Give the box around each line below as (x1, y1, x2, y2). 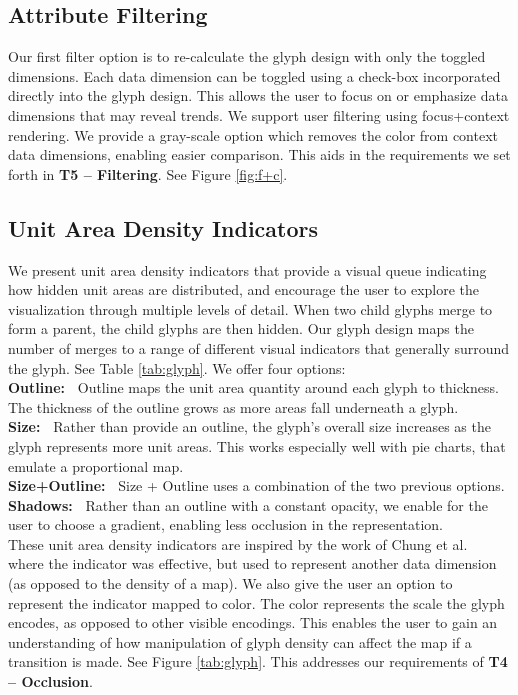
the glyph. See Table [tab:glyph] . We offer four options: (8, 357, 346, 378)
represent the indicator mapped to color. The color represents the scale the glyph (8, 592, 505, 613)
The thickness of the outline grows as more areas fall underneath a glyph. (8, 396, 459, 417)
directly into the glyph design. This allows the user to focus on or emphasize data (8, 85, 508, 106)
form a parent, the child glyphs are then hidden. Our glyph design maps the (8, 318, 474, 339)
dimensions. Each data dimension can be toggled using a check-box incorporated (8, 65, 501, 86)
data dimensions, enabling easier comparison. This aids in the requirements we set (8, 144, 511, 165)
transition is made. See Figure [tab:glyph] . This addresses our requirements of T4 (8, 651, 508, 672)
